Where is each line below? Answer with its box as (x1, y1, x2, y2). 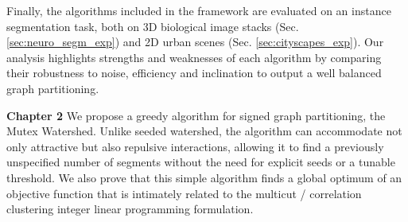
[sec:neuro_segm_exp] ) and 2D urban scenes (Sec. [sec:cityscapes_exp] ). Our (6, 33, 384, 50)
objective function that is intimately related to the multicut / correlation (6, 185, 362, 201)
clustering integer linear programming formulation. (6, 201, 254, 217)
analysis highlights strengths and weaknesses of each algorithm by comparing (6, 49, 382, 65)
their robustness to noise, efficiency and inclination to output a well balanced (6, 64, 382, 81)
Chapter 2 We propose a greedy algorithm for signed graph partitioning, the (6, 107, 386, 123)
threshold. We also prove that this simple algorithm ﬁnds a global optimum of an (6, 169, 402, 185)
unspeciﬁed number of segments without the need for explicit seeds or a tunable (6, 154, 395, 170)
